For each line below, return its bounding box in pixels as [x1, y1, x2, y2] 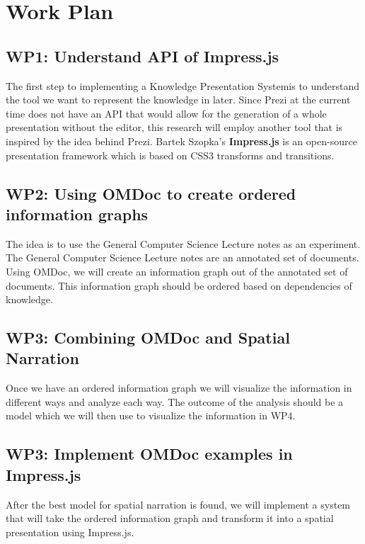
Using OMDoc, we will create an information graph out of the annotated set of [6, 263, 348, 278]
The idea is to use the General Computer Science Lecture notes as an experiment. [6, 236, 361, 251]
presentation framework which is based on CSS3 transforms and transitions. [6, 147, 335, 162]
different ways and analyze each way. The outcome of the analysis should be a [6, 394, 344, 409]
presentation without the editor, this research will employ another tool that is [6, 120, 343, 135]
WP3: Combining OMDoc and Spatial [6, 327, 290, 348]
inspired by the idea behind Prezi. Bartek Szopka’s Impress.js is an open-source [6, 133, 357, 148]
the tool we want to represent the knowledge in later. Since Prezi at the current [6, 92, 351, 107]
